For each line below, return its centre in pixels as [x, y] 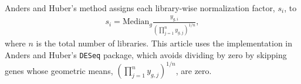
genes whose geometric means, [59, 70]
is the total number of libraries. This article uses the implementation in [164, 43]
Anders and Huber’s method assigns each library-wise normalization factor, [140, 7]
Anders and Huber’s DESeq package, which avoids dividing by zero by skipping [146, 54]
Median [136, 22]
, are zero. [194, 70]
